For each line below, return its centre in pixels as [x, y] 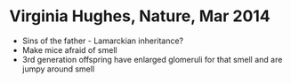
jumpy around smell [58, 69]
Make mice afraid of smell [69, 49]
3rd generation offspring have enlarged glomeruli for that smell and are [152, 59]
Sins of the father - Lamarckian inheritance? [103, 41]
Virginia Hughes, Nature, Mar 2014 [140, 16]
